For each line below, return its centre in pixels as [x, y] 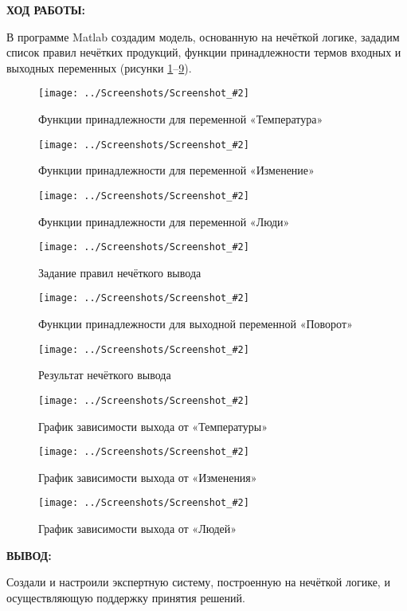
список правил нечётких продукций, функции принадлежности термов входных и [204, 52]
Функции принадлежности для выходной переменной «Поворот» [196, 324]
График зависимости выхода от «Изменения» [148, 477]
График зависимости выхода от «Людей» [138, 529]
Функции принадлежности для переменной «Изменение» [176, 170]
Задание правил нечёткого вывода [120, 272]
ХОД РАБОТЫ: [46, 10]
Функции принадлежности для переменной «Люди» [164, 221]
